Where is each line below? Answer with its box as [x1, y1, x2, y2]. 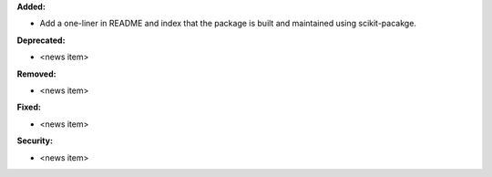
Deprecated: [16, 35, 66, 46]
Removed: [16, 68, 56, 79]
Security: [16, 135, 54, 146]
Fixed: [16, 101, 41, 113]
